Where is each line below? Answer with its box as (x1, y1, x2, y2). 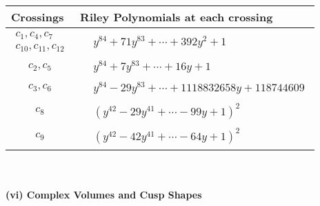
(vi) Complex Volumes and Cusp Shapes (6, 187, 202, 202)
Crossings (11, 9, 64, 25)
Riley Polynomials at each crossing (80, 9, 273, 25)
